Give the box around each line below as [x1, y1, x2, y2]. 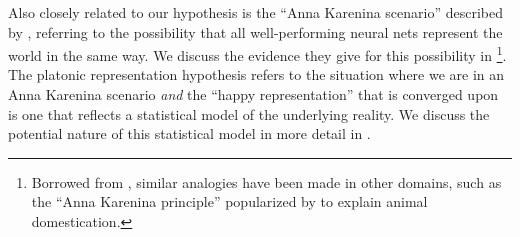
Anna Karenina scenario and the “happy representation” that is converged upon [8, 84, 499, 105]
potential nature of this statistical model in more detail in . [8, 123, 371, 144]
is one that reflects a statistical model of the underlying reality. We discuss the [8, 103, 490, 124]
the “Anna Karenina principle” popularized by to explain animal [31, 191, 428, 212]
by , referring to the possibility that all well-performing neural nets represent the [8, 21, 503, 42]
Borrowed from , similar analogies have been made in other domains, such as [31, 171, 502, 192]
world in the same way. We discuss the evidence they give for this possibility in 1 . [8, 42, 507, 65]
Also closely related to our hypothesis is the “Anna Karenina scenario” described [8, 2, 503, 22]
